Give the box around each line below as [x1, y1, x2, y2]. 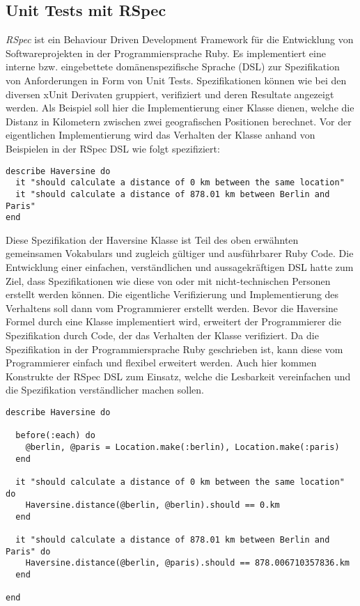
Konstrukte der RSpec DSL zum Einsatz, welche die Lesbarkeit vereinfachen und [6, 368, 351, 383]
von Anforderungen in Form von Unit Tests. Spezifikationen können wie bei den [6, 72, 347, 87]
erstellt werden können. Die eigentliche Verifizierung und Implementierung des [6, 287, 339, 302]
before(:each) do [15, 430, 95, 441]
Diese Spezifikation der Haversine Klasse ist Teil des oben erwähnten [6, 232, 299, 247]
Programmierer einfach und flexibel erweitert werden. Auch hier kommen [6, 355, 317, 370]
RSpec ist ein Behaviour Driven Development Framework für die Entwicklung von [6, 32, 354, 47]
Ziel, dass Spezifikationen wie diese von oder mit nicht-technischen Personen [6, 273, 331, 288]
